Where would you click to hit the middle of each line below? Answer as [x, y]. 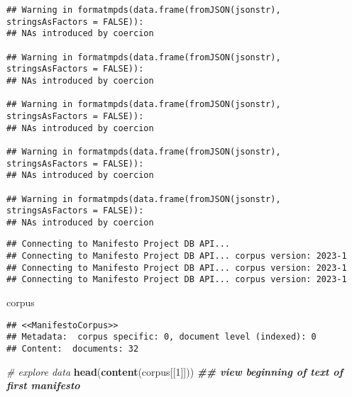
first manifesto [43, 385]
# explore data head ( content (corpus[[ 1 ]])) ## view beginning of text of [175, 371]
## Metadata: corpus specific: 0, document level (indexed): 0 [161, 337]
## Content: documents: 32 [73, 349]
